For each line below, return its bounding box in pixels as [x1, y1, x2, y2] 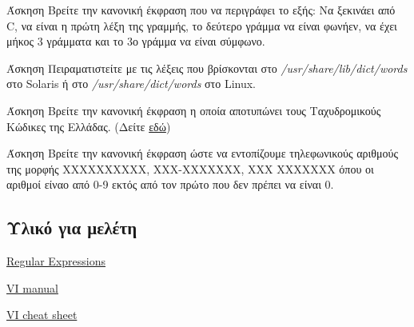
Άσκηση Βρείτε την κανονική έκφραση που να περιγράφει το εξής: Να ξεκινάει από [6, 2, 396, 18]
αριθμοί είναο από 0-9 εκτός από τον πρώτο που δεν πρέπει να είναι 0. [6, 176, 334, 193]
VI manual [6, 279, 58, 296]
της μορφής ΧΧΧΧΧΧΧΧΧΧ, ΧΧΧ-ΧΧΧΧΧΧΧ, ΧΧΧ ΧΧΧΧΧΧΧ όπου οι [6, 160, 374, 177]
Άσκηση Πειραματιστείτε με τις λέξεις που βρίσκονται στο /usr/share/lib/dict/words [6, 59, 408, 76]
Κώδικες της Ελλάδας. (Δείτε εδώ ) [6, 118, 171, 134]
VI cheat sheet [6, 306, 78, 323]
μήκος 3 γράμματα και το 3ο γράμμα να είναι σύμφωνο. [6, 33, 265, 50]
